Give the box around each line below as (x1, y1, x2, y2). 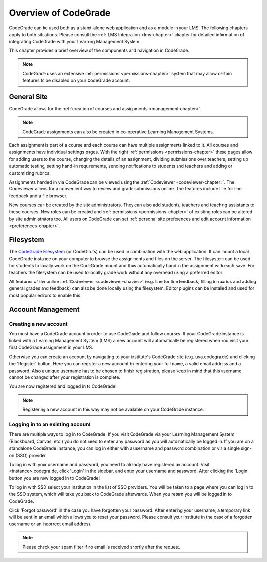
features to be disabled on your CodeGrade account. (22, 77, 130, 83)
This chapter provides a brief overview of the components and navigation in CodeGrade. (9, 47, 190, 53)
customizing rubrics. (9, 170, 51, 176)
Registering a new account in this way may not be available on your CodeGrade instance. (22, 406, 204, 413)
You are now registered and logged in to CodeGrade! (9, 383, 117, 389)
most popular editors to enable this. (9, 292, 82, 298)
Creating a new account (9, 321, 68, 328)
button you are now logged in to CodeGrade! (9, 475, 100, 481)
